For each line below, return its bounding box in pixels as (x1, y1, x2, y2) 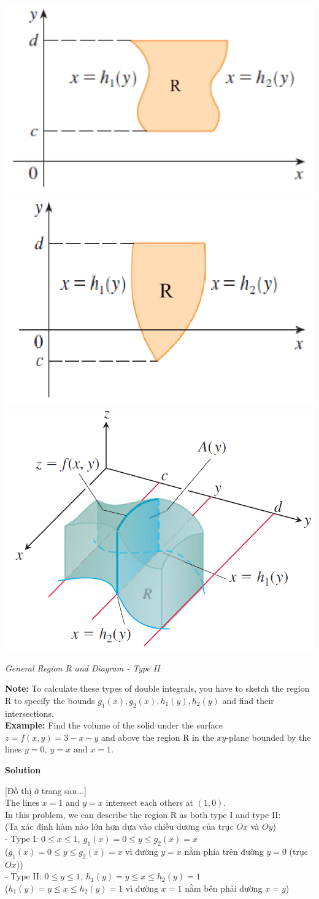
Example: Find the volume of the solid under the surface (5, 719, 223, 732)
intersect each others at (106, 796, 194, 809)
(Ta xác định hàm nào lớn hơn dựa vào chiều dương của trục (5, 820, 234, 833)
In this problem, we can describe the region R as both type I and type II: (5, 808, 281, 821)
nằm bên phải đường (185, 881, 263, 894)
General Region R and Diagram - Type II (5, 661, 160, 674)
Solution (5, 763, 41, 776)
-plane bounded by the (226, 730, 311, 743)
